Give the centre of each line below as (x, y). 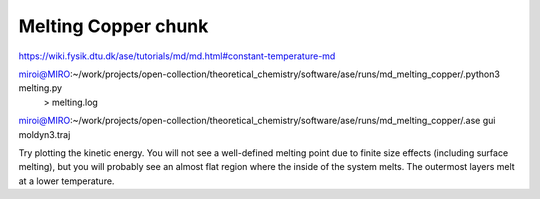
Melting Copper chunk (113, 26)
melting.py (40, 88)
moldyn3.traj (44, 134)
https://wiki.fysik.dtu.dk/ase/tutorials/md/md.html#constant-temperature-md (177, 56)
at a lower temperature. (66, 181)
